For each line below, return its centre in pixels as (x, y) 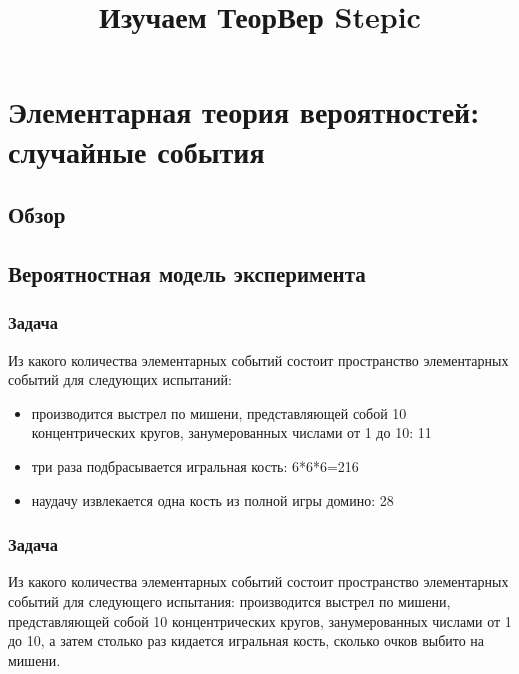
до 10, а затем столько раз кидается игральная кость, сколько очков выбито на (246, 640)
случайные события (136, 150)
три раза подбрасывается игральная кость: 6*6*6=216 (195, 465)
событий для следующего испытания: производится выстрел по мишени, (229, 600)
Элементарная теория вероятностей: (244, 111)
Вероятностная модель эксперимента (187, 272)
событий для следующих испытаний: (120, 379)
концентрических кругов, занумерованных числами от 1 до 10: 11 (231, 432)
